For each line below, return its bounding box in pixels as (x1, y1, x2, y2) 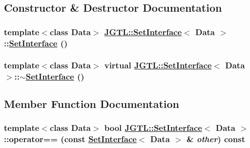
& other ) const (186, 132, 245, 145)
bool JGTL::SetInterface (104, 122, 202, 134)
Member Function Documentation (4, 96, 180, 111)
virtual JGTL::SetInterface (104, 59, 212, 71)
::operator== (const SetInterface (4, 132, 137, 145)
